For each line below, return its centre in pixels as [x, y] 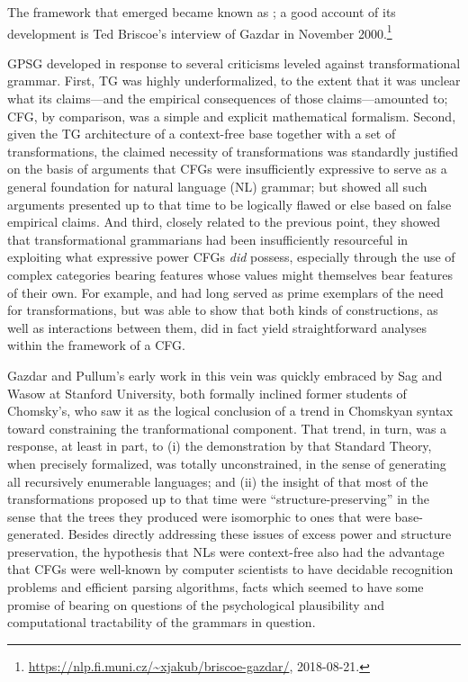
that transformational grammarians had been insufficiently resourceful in [208, 239]
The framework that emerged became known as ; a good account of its [202, 12]
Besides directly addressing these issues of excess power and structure [260, 534]
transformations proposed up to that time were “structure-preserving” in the [218, 499]
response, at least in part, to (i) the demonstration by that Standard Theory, [220, 446]
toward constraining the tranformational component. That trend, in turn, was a [227, 428]
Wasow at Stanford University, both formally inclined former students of [207, 393]
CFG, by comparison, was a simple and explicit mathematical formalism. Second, [232, 116]
